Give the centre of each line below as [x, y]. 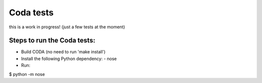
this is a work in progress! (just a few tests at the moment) [67, 27]
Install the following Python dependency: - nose [69, 59]
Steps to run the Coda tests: [52, 41]
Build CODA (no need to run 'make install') [63, 52]
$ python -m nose [27, 74]
